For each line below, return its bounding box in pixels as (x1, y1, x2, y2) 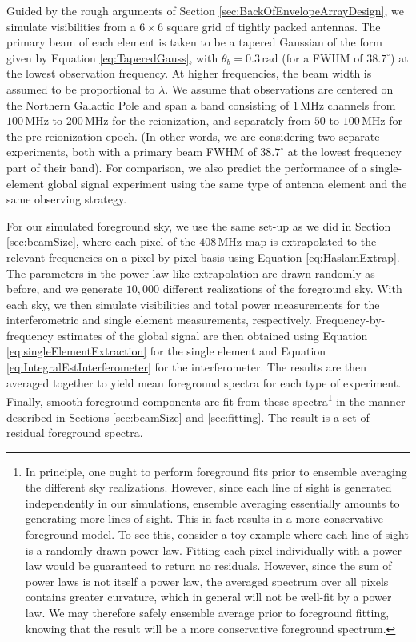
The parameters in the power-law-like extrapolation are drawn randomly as (6, 264, 375, 281)
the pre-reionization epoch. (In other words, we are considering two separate (6, 127, 380, 144)
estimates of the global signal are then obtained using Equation (57, 327, 368, 343)
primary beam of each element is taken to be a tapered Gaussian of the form (6, 34, 382, 50)
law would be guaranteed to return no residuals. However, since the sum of (25, 557, 392, 574)
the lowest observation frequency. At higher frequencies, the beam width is (6, 65, 372, 82)
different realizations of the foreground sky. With (162, 280, 402, 297)
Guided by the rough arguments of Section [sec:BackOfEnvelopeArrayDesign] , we (6, 2, 404, 18)
